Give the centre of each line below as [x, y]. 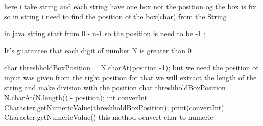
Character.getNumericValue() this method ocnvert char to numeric [109, 117]
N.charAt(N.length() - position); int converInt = [80, 97]
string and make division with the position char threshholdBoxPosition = [119, 87]
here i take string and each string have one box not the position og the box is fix [130, 6]
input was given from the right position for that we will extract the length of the [130, 77]
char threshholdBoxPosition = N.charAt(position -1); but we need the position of [131, 67]
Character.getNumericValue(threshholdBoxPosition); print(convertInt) [114, 107]
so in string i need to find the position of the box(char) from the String [115, 16]
